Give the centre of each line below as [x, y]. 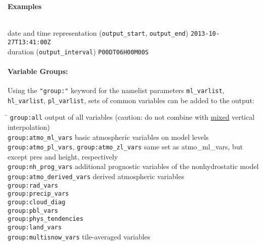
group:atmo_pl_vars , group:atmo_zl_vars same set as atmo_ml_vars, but [125, 147]
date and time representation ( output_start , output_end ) [98, 33]
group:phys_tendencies [46, 219]
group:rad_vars [33, 185]
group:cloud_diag [37, 202]
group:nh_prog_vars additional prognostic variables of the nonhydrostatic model [133, 166]
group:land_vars [35, 228]
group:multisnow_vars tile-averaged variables [79, 236]
